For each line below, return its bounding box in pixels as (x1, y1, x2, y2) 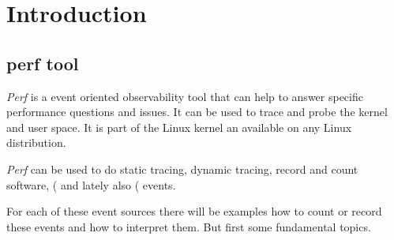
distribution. (6, 134, 66, 151)
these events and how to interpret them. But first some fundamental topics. (6, 218, 371, 234)
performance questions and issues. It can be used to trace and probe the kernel (6, 103, 388, 120)
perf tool (6, 51, 79, 75)
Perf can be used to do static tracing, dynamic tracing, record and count (6, 160, 358, 177)
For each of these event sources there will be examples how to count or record (6, 203, 382, 219)
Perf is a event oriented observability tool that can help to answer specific (6, 88, 363, 104)
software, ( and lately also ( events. (6, 176, 176, 193)
